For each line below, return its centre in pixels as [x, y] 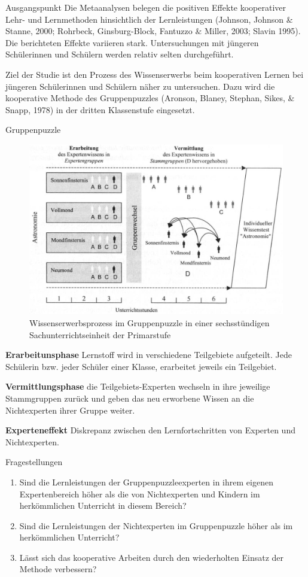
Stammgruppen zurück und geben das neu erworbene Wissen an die [130, 398]
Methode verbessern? [58, 569]
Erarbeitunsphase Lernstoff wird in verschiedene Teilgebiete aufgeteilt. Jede [149, 355]
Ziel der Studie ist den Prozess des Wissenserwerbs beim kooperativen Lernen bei [155, 74]
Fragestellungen [34, 462]
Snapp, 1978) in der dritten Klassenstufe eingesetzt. [100, 109]
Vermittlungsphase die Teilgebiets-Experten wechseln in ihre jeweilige [138, 386]
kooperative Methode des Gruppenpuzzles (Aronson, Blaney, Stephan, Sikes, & [150, 98]
